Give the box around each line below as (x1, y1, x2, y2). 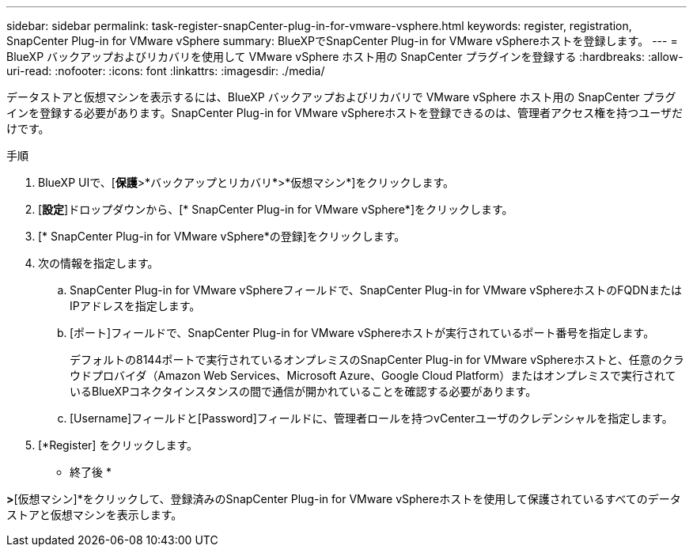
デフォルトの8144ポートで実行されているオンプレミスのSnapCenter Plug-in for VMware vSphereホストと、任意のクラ (70, 353, 684, 366)
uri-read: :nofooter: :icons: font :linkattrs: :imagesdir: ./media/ (6, 64, 325, 78)
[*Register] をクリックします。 (38, 438, 198, 452)
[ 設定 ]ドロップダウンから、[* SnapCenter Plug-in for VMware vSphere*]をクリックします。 (38, 203, 513, 216)
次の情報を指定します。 (38, 256, 159, 270)
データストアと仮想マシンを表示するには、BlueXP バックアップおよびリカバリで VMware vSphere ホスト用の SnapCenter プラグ (6, 90, 676, 104)
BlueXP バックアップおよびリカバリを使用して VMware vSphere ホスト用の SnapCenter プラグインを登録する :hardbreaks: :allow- (6, 50, 684, 63)
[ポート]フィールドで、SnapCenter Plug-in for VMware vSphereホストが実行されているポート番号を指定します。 (70, 326, 655, 339)
